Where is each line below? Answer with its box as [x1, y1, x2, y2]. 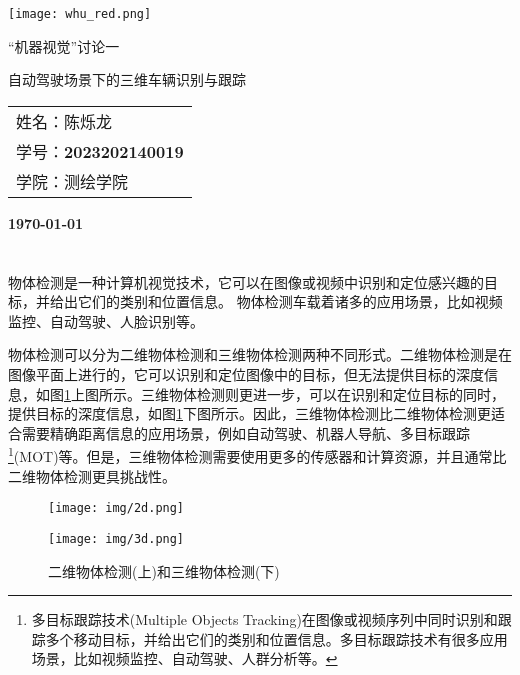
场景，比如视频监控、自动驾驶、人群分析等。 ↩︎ [31, 648, 338, 669]
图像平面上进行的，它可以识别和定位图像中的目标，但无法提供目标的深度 [8, 364, 484, 384]
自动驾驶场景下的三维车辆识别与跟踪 [8, 69, 246, 90]
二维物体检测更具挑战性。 [8, 465, 176, 486]
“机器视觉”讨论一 [8, 35, 120, 56]
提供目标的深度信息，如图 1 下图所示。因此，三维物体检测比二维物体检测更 [8, 403, 491, 424]
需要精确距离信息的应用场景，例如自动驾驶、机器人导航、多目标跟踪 [21, 422, 470, 443]
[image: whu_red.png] [8, 7, 152, 21]
